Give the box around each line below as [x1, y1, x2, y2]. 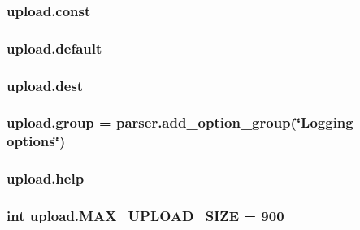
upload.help [7, 168, 85, 189]
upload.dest [7, 75, 84, 95]
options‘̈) [7, 131, 66, 151]
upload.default [7, 37, 102, 58]
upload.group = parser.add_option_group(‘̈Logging [7, 112, 353, 132]
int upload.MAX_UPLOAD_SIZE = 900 [7, 206, 284, 226]
